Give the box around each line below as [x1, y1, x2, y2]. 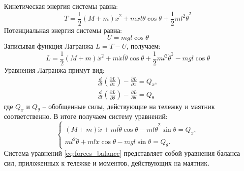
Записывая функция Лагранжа [4, 41, 93, 51]
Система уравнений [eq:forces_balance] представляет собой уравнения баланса [4, 148, 240, 158]
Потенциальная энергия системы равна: [4, 25, 122, 35]
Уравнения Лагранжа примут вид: [4, 64, 105, 75]
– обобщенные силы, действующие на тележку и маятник [42, 101, 215, 111]
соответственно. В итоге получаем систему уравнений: [4, 111, 168, 121]
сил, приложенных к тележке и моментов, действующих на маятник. [4, 157, 210, 168]
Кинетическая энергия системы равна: [4, 1, 118, 11]
